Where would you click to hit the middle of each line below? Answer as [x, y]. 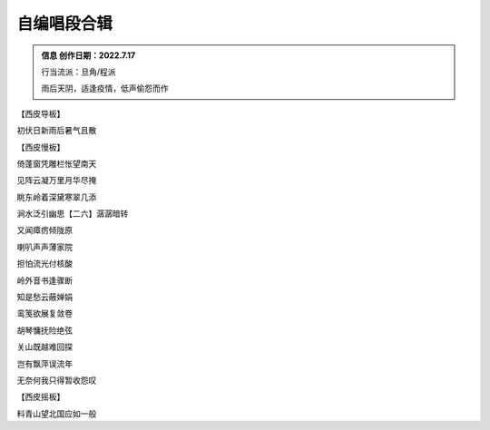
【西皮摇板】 [41, 397]
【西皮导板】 [41, 113]
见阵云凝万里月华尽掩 [57, 181]
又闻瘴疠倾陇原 [44, 230]
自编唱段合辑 [65, 24]
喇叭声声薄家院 [44, 247]
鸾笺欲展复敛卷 [44, 314]
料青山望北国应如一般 [57, 414]
